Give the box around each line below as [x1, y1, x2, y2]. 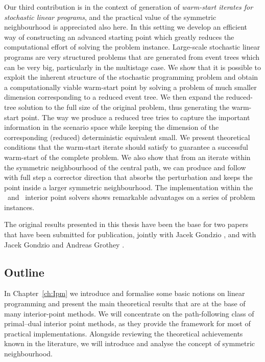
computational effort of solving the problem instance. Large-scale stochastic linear [4, 41, 260, 52]
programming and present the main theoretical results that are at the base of [4, 298, 246, 309]
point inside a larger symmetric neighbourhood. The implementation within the [4, 182, 253, 192]
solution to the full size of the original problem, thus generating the [18, 101, 230, 112]
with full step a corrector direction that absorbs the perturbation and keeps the [4, 172, 253, 183]
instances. [4, 201, 35, 212]
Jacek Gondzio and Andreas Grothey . [4, 239, 125, 250]
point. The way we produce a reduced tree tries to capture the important [21, 111, 250, 122]
